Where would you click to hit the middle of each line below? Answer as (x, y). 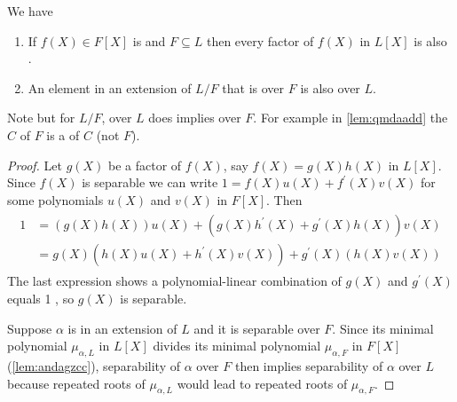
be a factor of (145, 165)
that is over (253, 87)
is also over (330, 87)
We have (30, 11)
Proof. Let (35, 165)
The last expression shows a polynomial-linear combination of (174, 281)
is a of (63, 134)
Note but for (41, 118)
